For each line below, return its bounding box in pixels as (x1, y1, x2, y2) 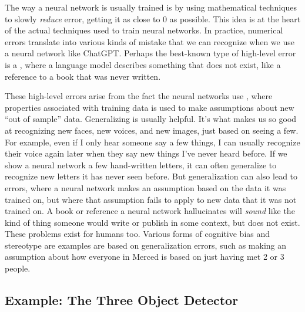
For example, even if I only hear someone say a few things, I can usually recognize (5, 135, 300, 148)
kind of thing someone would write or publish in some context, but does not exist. (5, 216, 300, 228)
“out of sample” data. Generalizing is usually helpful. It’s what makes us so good (5, 113, 297, 125)
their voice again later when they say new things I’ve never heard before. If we (5, 147, 287, 160)
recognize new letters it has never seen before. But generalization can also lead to (5, 170, 298, 182)
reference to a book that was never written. (5, 70, 161, 82)
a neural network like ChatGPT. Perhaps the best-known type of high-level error (5, 47, 296, 59)
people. (5, 262, 31, 274)
